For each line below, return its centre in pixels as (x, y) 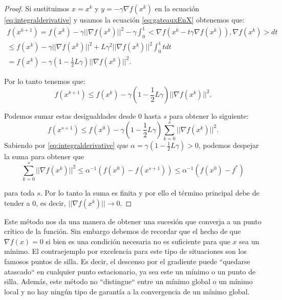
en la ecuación (177, 8)
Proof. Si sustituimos (37, 8)
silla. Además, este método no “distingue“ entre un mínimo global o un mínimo (128, 281)
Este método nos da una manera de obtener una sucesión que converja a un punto (133, 221)
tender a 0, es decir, (35, 202)
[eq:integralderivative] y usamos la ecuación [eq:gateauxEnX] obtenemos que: (124, 19)
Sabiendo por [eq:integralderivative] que (66, 145)
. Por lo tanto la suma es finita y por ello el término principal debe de (150, 193)
